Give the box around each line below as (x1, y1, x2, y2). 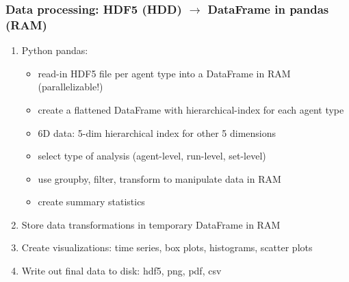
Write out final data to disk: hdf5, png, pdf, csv (21, 264, 222, 278)
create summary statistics (38, 194, 145, 209)
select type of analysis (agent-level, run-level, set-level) (38, 149, 266, 163)
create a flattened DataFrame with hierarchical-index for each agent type (38, 102, 344, 116)
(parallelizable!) (38, 79, 103, 94)
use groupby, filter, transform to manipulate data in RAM (38, 171, 281, 185)
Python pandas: (21, 43, 88, 57)
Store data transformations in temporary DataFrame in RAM (21, 217, 281, 231)
